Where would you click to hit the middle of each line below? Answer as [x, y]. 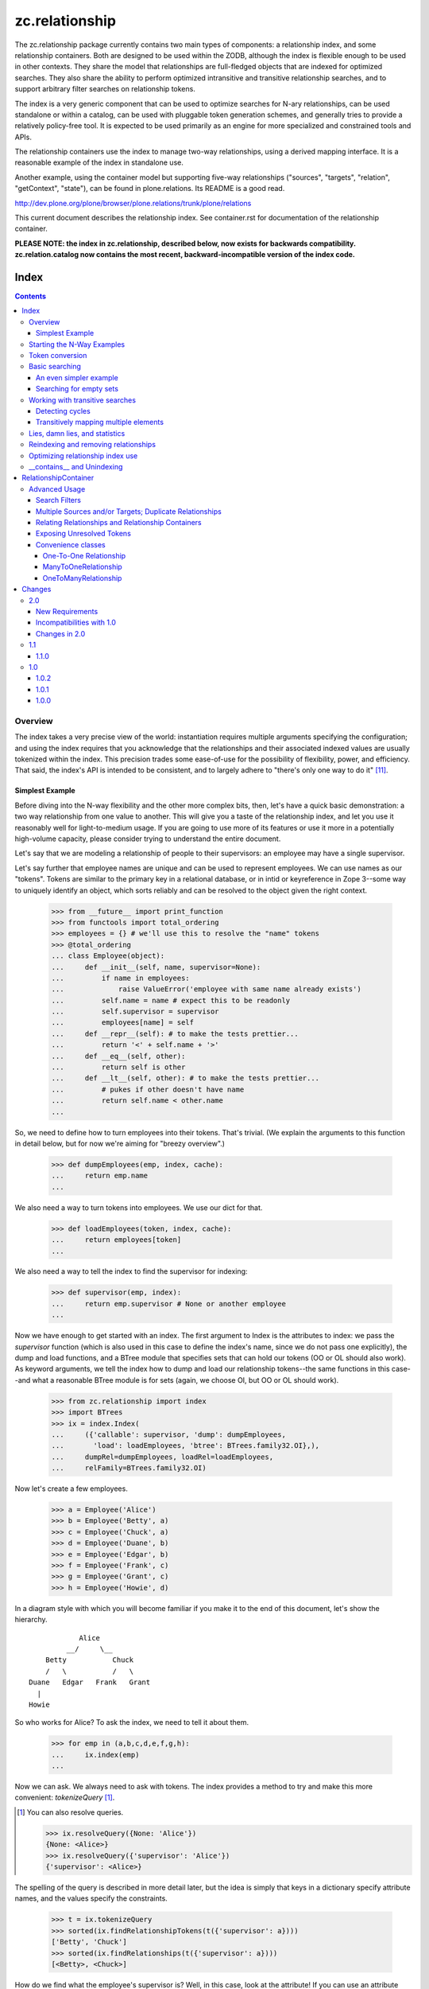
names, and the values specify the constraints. [91, 1898]
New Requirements [67, 612]
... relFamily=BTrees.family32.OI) [129, 1468]
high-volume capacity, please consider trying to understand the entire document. [148, 839]
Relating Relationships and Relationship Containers [119, 522]
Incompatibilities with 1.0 [76, 623]
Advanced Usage [57, 488]
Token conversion [58, 356]
